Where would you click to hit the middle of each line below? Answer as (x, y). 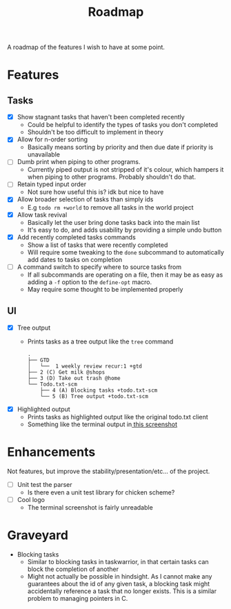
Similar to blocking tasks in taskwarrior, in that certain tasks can (118, 561)
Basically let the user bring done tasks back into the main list (113, 222)
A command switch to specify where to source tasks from (99, 267)
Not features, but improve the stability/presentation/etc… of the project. (109, 471)
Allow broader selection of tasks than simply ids (85, 199)
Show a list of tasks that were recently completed (98, 245)
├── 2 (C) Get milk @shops (66, 372)
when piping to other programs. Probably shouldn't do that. (112, 177)
